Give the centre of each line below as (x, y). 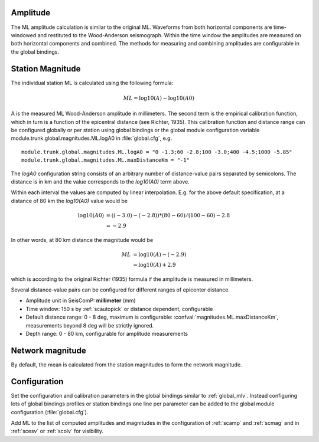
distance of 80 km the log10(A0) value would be (69, 201)
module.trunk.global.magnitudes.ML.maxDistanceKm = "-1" (106, 160)
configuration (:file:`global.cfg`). (50, 412)
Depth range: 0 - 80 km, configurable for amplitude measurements (107, 334)
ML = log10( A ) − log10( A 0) (159, 98)
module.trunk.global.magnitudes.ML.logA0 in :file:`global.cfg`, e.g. (92, 138)
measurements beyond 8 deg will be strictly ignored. (90, 325)
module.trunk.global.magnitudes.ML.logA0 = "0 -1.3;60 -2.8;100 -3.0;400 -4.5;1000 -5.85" (157, 152)
